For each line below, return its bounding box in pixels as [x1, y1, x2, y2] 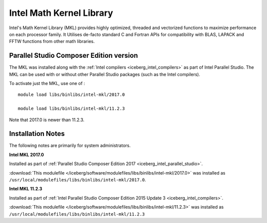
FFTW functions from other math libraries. [9, 39, 95, 45]
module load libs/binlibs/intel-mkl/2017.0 [18, 92, 125, 97]
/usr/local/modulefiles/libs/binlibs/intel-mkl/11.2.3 [9, 211, 145, 217]
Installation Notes [9, 130, 65, 138]
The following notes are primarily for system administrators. [9, 142, 131, 148]
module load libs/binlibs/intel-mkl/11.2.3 [18, 106, 125, 111]
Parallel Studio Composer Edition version [9, 51, 138, 60]
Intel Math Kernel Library [9, 7, 113, 18]
